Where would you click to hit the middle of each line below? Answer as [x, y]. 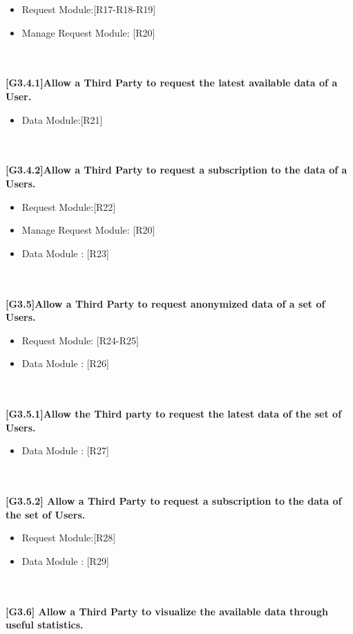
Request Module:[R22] [69, 206]
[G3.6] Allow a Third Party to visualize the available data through [167, 611]
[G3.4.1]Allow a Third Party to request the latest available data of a [172, 83]
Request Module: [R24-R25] [80, 340]
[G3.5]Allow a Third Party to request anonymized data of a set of [165, 303]
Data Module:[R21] [62, 119]
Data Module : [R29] [65, 560]
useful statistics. [45, 625]
